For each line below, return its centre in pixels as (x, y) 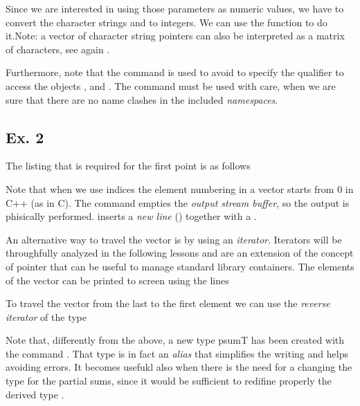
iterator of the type (46, 316)
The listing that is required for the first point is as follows (128, 166)
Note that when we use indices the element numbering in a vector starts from (170, 188)
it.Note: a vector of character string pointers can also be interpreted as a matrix (175, 36)
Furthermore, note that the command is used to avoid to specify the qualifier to (175, 72)
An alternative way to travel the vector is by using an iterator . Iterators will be (174, 239)
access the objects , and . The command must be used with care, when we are (171, 85)
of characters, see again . (58, 49)
